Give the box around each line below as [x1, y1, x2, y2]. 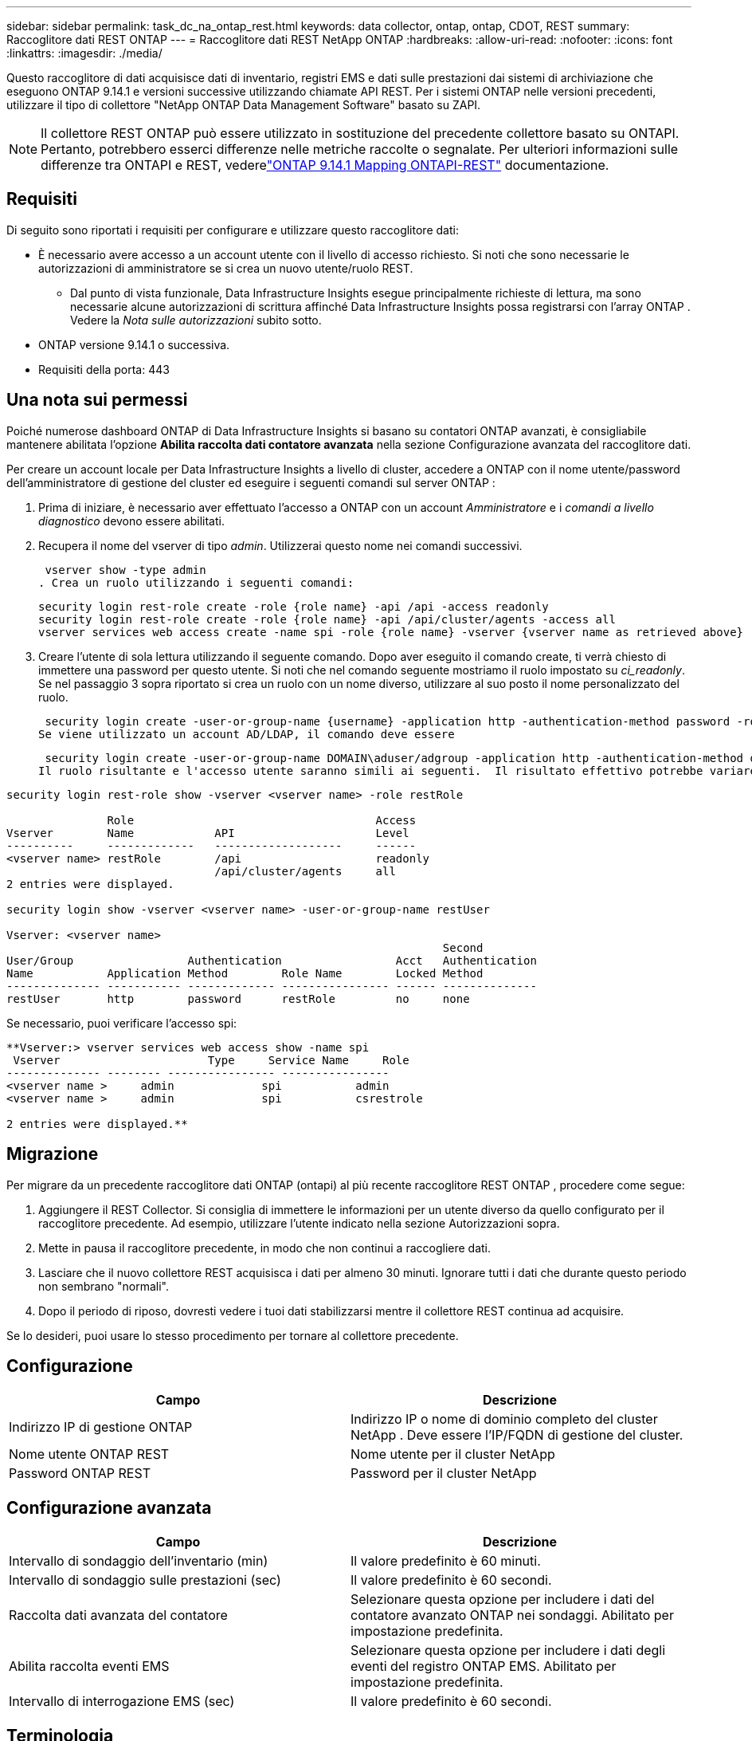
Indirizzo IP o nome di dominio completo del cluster [351, 1411, 658, 1428]
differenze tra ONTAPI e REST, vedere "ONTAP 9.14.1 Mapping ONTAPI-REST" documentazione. [41, 157, 609, 173]
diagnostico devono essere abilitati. [38, 513, 225, 528]
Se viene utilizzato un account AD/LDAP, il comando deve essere [38, 727, 455, 741]
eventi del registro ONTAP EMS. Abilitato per [351, 1658, 617, 1675]
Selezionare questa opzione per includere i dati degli [351, 1642, 666, 1659]
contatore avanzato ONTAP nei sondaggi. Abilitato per [351, 1607, 674, 1624]
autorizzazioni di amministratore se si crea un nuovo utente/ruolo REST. [38, 261, 413, 275]
